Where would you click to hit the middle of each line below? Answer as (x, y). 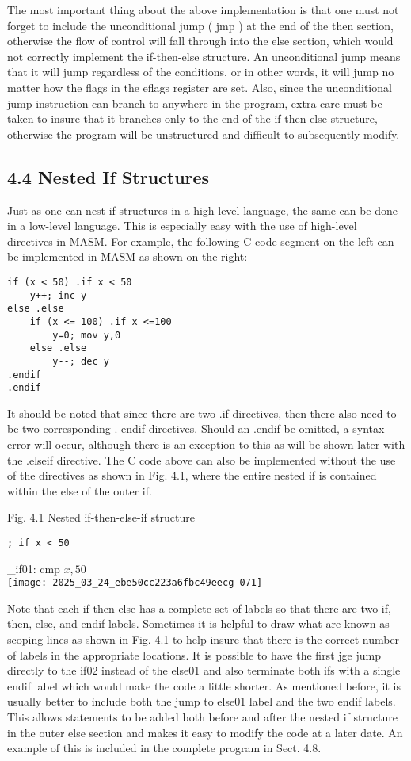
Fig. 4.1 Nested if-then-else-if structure (101, 517)
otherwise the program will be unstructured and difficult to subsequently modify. (204, 134)
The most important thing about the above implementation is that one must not (203, 10)
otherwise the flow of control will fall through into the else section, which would (200, 41)
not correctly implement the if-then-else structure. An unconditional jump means (204, 56)
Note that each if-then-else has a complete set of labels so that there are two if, (199, 608)
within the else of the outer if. (80, 490)
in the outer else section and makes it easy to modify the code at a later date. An (205, 732)
